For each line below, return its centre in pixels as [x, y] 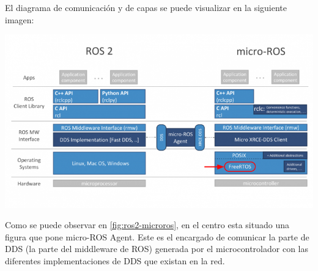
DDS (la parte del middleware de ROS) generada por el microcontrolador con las [157, 249]
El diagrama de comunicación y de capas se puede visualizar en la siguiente [146, 7]
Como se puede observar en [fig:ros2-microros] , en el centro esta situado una [147, 225]
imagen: [20, 19]
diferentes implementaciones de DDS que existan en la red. [115, 261]
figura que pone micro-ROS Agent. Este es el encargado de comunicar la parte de [157, 236]
